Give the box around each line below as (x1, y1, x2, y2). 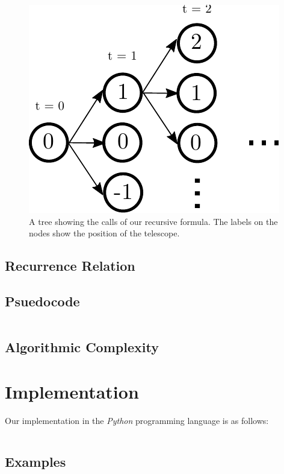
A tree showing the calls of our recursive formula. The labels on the (29, 215, 278, 227)
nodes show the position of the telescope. (29, 227, 180, 239)
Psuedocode (5, 291, 80, 310)
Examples (5, 452, 66, 470)
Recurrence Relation (5, 256, 135, 275)
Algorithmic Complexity (5, 338, 159, 356)
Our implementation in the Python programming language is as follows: (5, 414, 269, 426)
